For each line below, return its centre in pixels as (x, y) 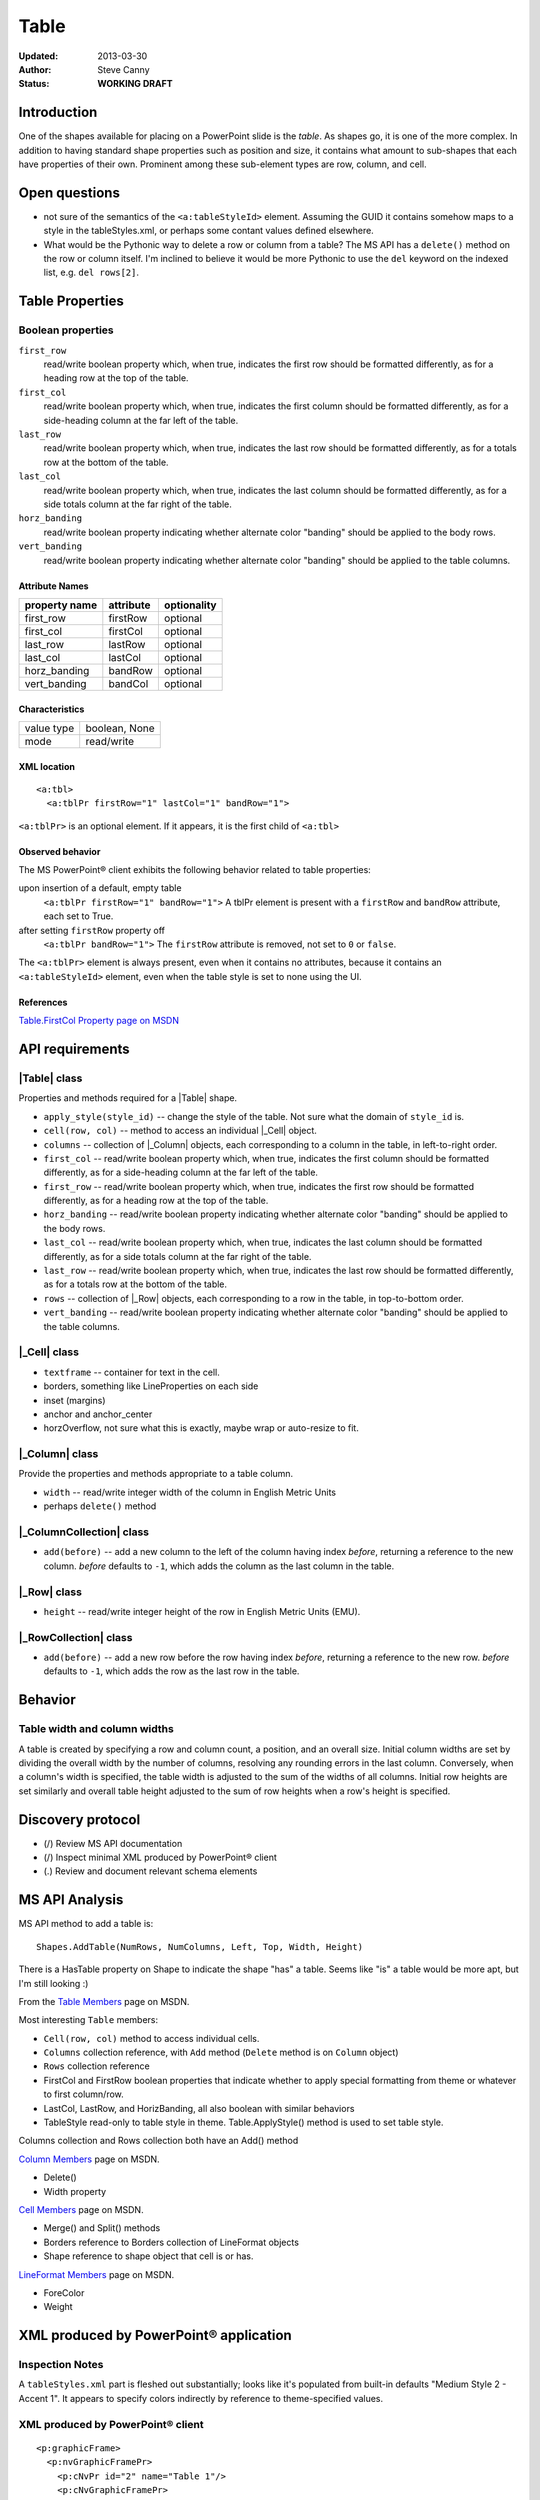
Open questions (69, 192)
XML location (46, 766)
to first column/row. (83, 2094)
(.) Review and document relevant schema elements (150, 1871)
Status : (34, 84)
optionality (190, 605)
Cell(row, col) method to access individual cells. (151, 2038)
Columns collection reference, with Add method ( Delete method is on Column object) (221, 2052)
